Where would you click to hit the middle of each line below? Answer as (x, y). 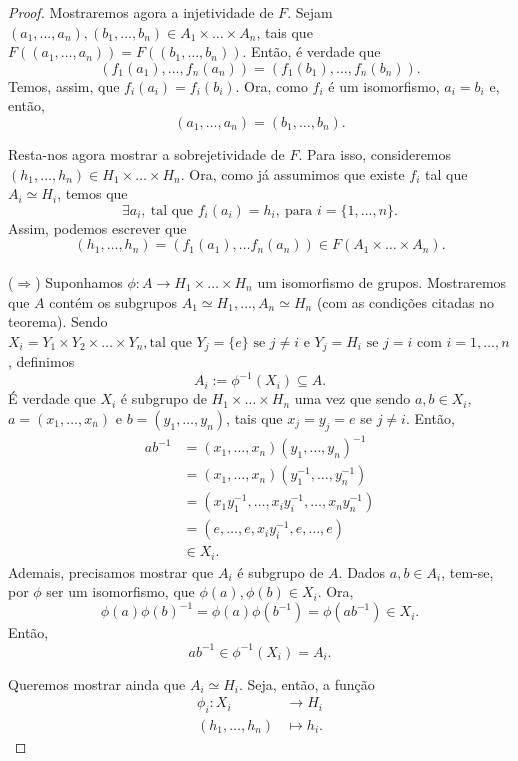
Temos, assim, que (64, 85)
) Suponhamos (79, 281)
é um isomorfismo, (384, 85)
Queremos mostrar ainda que (97, 683)
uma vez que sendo (352, 398)
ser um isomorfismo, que (120, 591)
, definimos (41, 361)
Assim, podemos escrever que (97, 227)
